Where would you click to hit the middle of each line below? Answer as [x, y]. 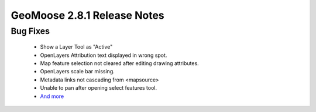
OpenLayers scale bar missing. [78, 72]
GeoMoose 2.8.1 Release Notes [88, 15]
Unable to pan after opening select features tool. [99, 88]
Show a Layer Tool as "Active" [76, 47]
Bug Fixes [30, 31]
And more [52, 96]
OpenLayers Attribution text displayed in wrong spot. [104, 55]
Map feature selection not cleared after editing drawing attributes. [119, 63]
